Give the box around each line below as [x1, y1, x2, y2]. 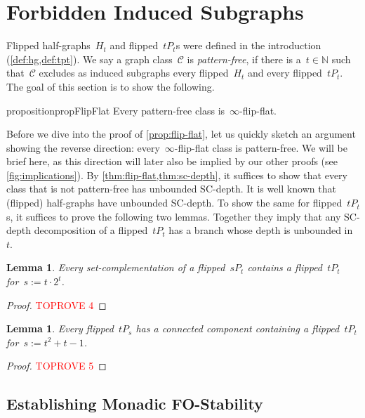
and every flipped [248, 65, 322, 80]
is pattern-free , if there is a [187, 51, 301, 66]
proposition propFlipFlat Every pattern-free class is [6, 103, 225, 117]
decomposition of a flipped [34, 223, 148, 237]
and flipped [109, 38, 159, 53]
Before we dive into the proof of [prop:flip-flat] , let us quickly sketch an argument [6, 126, 356, 141]
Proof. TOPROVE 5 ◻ [6, 358, 107, 373]
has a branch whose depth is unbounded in [168, 223, 353, 237]
